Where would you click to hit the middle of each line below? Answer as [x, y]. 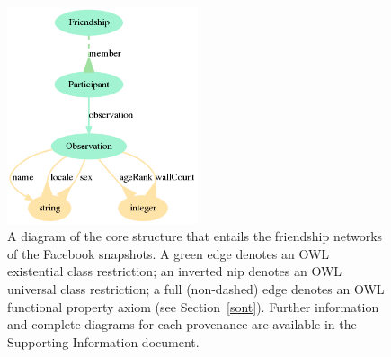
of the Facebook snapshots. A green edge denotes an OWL [169, 253]
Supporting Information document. [103, 341]
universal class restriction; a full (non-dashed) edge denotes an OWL [196, 289]
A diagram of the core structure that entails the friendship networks [195, 236]
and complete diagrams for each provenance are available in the [182, 324]
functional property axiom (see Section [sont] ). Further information [193, 306]
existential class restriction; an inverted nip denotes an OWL [175, 271]
